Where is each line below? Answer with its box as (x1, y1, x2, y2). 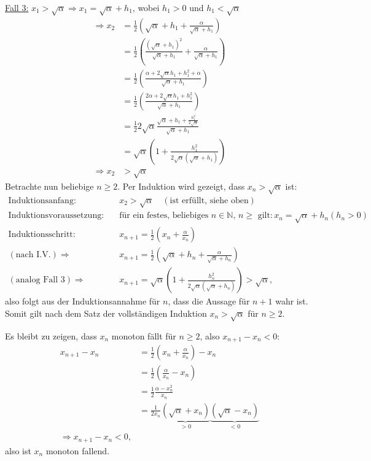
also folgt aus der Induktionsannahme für (5, 295, 160, 308)
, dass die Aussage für (168, 295, 250, 308)
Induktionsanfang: (8, 196, 76, 205)
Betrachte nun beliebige (5, 179, 94, 192)
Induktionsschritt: (8, 230, 76, 239)
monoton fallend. (45, 444, 110, 457)
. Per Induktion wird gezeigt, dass (117, 179, 245, 192)
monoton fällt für (111, 329, 176, 342)
